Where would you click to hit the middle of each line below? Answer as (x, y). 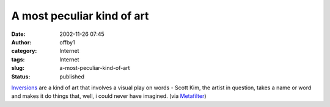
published (72, 77)
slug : (18, 68)
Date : (18, 34)
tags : (18, 59)
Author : (21, 42)
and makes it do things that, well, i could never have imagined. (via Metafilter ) (109, 96)
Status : (21, 77)
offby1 (68, 42)
